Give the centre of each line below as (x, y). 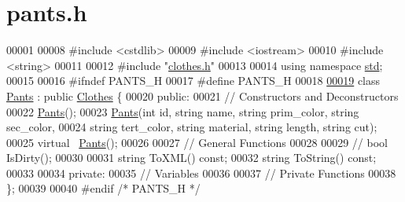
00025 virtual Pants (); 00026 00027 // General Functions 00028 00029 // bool (197, 142)
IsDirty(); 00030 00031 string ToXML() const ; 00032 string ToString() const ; (191, 158)
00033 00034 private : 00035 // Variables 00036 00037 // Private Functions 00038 (201, 173)
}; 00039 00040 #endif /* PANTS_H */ (103, 188)
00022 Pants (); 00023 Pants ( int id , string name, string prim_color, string (183, 111)
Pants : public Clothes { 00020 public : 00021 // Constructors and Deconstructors (202, 95)
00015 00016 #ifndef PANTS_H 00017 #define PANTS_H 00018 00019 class (193, 81)
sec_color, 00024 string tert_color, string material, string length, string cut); (192, 127)
